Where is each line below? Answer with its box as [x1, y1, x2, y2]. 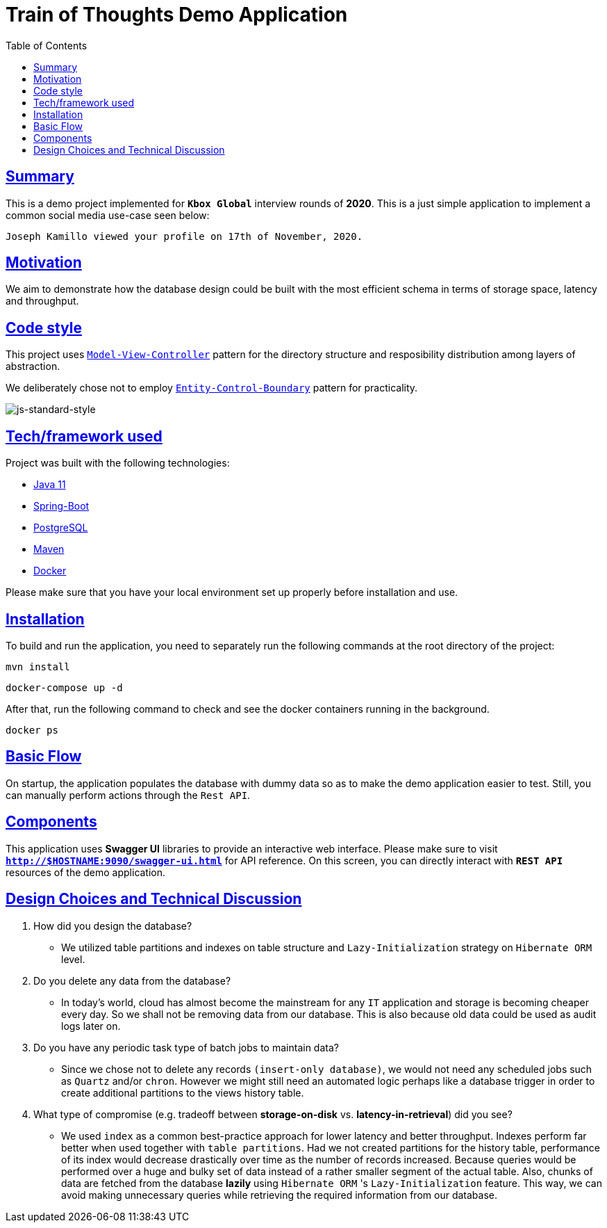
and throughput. [6, 295, 79, 307]
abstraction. [6, 360, 60, 373]
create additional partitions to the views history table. [61, 1086, 304, 1099]
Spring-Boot [33, 500, 90, 512]
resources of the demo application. [6, 866, 166, 878]
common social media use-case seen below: [6, 209, 210, 221]
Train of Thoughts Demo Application [6, 3, 348, 26]
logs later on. [61, 1019, 121, 1032]
